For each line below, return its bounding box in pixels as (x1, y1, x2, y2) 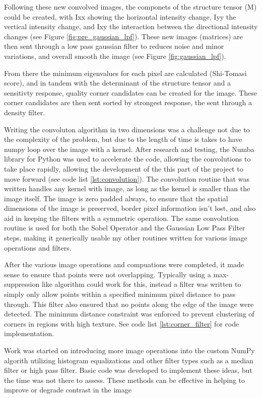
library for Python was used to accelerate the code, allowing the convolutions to (4, 153, 251, 164)
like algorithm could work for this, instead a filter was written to (41, 279, 241, 289)
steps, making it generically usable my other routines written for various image (4, 232, 247, 243)
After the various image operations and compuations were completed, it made (4, 259, 244, 270)
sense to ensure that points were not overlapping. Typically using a (4, 269, 211, 279)
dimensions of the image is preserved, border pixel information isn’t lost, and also (4, 203, 256, 213)
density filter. (4, 107, 45, 117)
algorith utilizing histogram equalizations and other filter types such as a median (4, 355, 253, 365)
